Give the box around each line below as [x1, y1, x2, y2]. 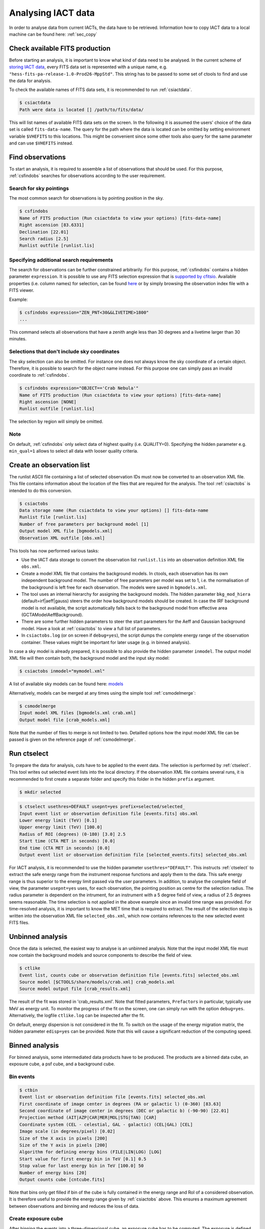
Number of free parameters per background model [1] [19, 521, 149, 527]
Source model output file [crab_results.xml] [19, 986, 131, 992]
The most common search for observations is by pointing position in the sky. [9, 195, 164, 201]
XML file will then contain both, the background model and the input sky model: [9, 655, 170, 661]
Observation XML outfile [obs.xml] [19, 535, 105, 541]
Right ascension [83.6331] [19, 222, 84, 228]
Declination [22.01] [19, 229, 69, 234]
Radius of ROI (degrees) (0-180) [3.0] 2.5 [19, 831, 126, 837]
